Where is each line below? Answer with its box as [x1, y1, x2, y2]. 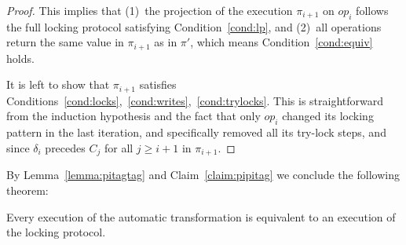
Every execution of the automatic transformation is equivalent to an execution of [6, 208, 396, 225]
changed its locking [282, 108, 374, 124]
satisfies [139, 76, 177, 93]
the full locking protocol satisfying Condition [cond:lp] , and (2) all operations [6, 18, 382, 35]
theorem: [6, 181, 49, 198]
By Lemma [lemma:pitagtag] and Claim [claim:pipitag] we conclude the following [6, 166, 400, 183]
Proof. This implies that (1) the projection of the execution [6, 2, 293, 18]
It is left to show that [6, 76, 110, 93]
